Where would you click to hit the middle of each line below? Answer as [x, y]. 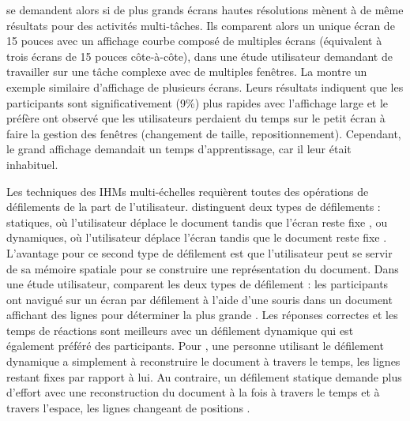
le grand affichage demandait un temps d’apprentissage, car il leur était [179, 149]
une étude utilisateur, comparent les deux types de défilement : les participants [197, 284]
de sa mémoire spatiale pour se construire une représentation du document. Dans [203, 268]
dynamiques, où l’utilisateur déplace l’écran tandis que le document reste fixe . [197, 237]
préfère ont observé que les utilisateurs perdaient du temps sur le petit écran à [196, 118]
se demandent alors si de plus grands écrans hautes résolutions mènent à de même [205, 9]
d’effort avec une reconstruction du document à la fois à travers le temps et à [193, 392]
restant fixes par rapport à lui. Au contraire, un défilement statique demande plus [204, 376]
